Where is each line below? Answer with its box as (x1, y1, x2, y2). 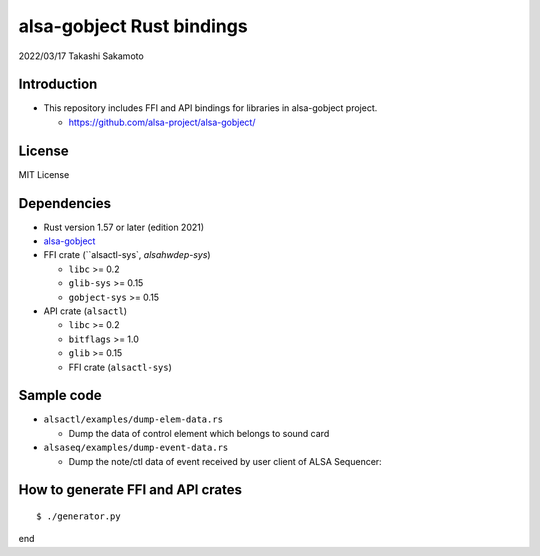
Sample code (18, 387, 102, 404)
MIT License (18, 168, 70, 180)
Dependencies (18, 195, 112, 212)
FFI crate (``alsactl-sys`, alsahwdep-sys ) (43, 249, 211, 261)
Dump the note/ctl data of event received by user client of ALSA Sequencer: (68, 455, 382, 467)
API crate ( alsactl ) (43, 305, 128, 317)
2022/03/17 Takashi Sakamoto (18, 50, 144, 62)
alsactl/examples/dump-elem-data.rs (43, 414, 224, 425)
